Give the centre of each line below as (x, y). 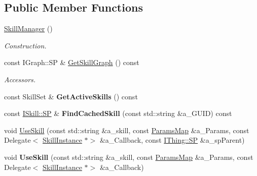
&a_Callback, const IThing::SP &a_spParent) (172, 140)
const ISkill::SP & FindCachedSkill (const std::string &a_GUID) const (118, 113)
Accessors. (20, 79)
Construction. (25, 45)
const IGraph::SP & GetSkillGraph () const (72, 62)
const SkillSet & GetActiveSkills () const (71, 96)
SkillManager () (28, 28)
